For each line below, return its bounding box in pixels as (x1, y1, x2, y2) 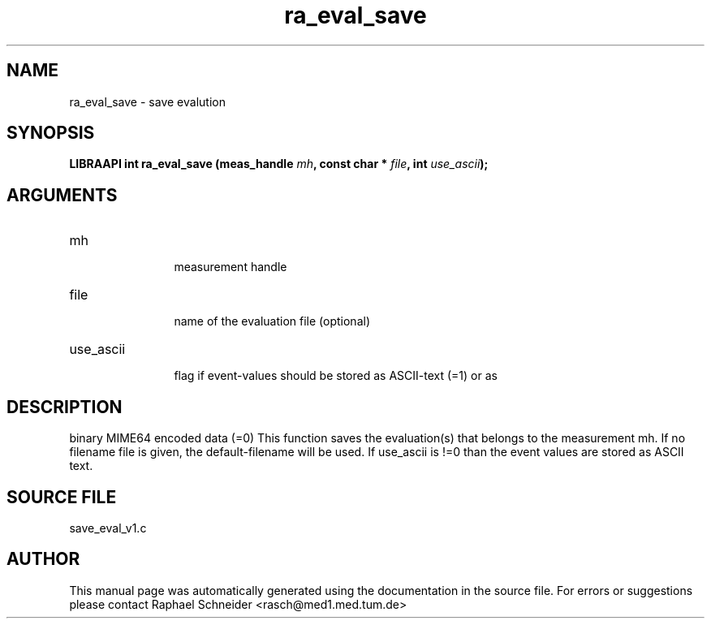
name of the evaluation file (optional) (174, 314, 370, 329)
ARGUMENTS (6, 184, 118, 205)
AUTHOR (6, 549, 80, 570)
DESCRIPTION (6, 396, 123, 417)
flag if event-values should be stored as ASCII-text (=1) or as (174, 369, 498, 383)
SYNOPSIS (6, 123, 95, 144)
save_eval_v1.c (69, 520, 147, 535)
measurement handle (174, 260, 287, 274)
